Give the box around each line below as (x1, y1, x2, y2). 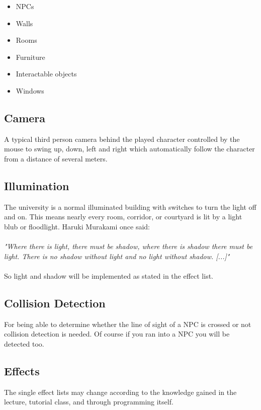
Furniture (16, 51, 45, 62)
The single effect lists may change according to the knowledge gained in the (4, 386, 237, 397)
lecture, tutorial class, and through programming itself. (4, 396, 173, 407)
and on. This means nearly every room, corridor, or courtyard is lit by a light (4, 211, 242, 222)
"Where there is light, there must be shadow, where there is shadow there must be (4, 241, 253, 252)
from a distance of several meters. (4, 153, 108, 163)
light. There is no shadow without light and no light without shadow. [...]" (4, 251, 230, 261)
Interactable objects (16, 68, 77, 79)
